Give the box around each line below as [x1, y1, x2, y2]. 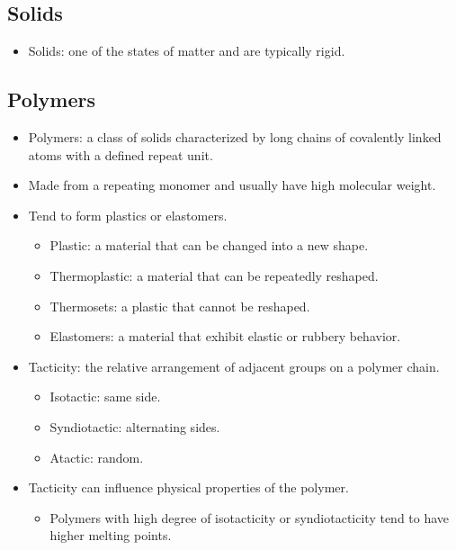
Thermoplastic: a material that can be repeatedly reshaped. [49, 266, 379, 284]
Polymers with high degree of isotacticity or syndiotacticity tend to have [49, 508, 450, 527]
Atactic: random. [49, 447, 144, 466]
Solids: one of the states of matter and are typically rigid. [28, 41, 345, 60]
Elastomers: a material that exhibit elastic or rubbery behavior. [49, 327, 401, 346]
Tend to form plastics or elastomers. [28, 205, 228, 224]
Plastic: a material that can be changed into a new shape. [49, 236, 369, 255]
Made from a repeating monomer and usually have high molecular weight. [28, 176, 436, 194]
